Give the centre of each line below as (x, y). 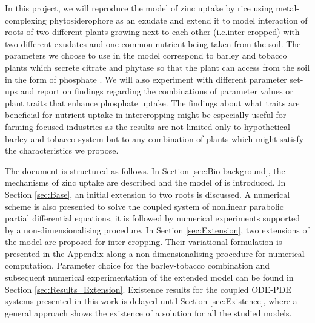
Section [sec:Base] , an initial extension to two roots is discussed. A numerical (148, 194)
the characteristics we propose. (62, 150)
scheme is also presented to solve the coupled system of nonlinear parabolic (144, 206)
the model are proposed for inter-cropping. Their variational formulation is (144, 242)
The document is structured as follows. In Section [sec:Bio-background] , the (145, 170)
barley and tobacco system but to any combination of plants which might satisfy (154, 138)
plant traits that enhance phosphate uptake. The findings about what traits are (152, 103)
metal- (288, 8)
